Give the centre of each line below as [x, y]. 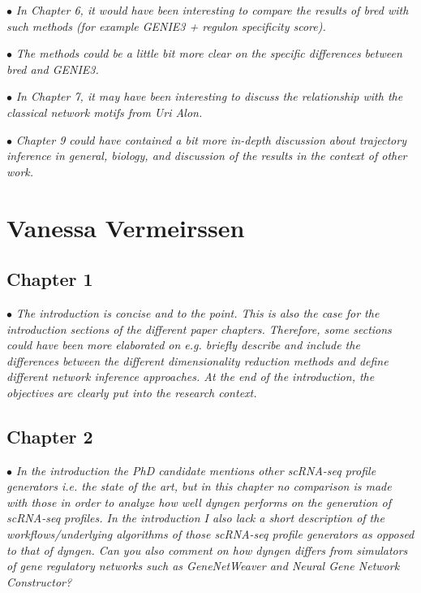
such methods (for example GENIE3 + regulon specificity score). [166, 26]
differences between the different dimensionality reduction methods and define [198, 360]
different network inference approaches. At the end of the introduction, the [191, 377]
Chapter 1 [50, 279]
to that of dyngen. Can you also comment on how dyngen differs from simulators [207, 550]
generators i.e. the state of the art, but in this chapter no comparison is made [199, 486]
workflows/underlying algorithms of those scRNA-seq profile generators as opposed [210, 534]
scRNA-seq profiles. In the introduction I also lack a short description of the [195, 518]
